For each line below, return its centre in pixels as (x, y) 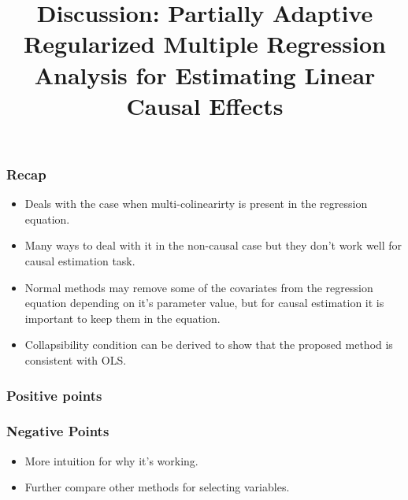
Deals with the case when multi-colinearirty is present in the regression (196, 204)
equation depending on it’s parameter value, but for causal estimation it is (204, 303)
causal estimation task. (80, 261)
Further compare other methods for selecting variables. (157, 487)
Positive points (54, 395)
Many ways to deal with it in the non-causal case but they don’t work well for (213, 245)
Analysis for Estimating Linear (205, 74)
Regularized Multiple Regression (205, 44)
